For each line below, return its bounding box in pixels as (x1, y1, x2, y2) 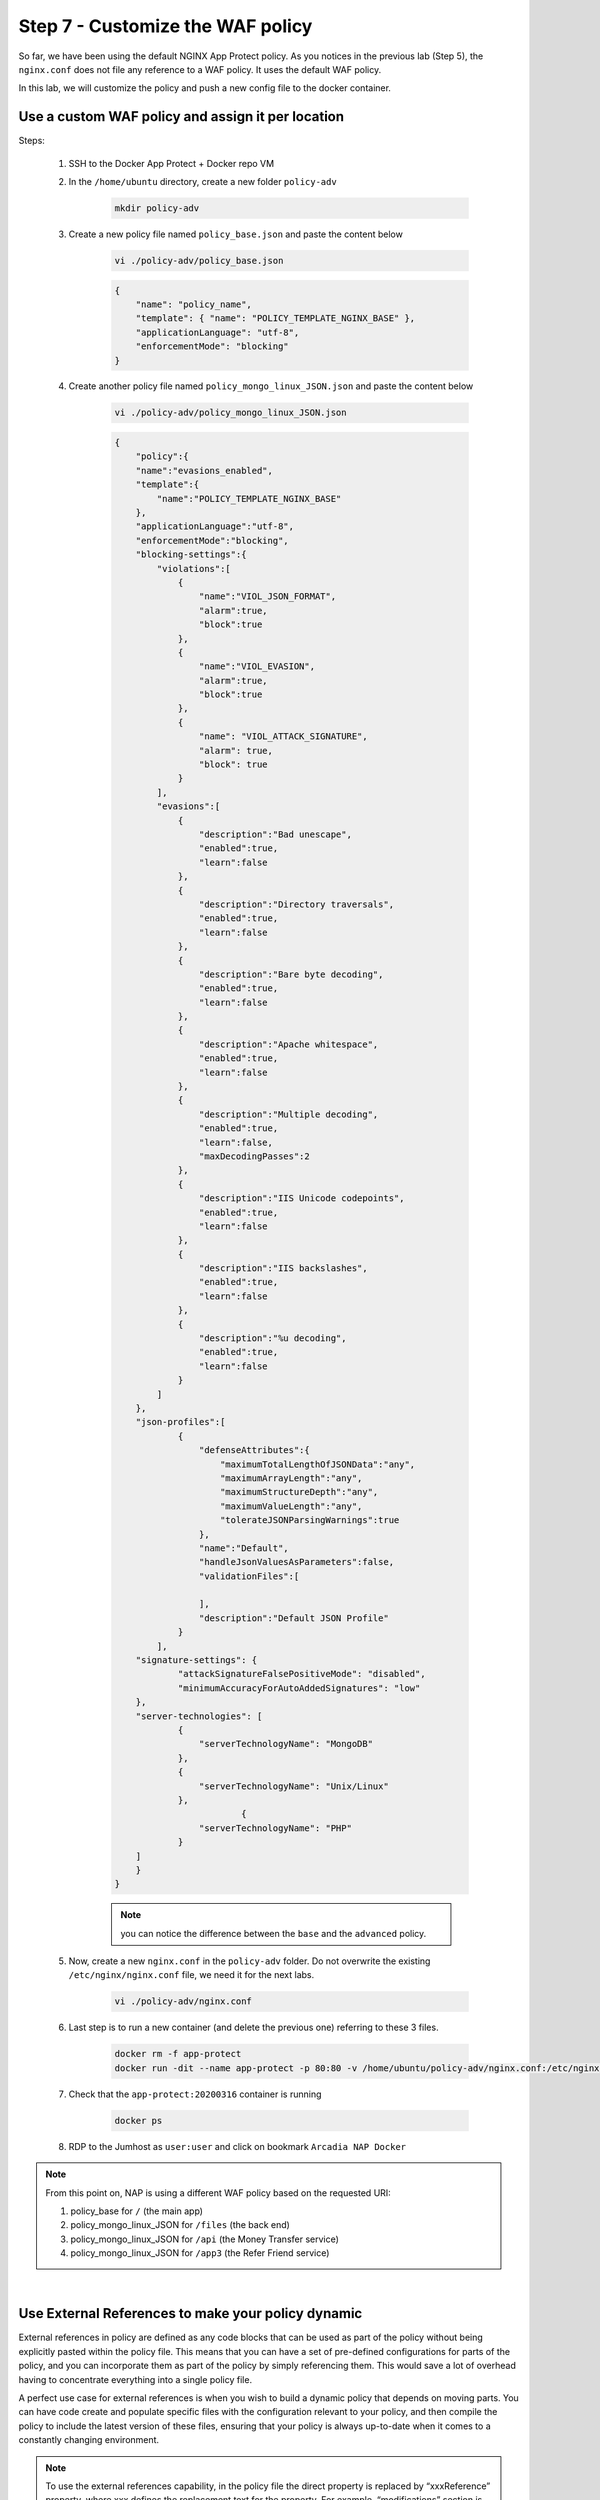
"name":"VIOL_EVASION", (198, 661, 315, 672)
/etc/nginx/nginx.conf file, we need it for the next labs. (68, 1969, 315, 1981)
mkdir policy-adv (114, 203, 200, 214)
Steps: (18, 135, 45, 147)
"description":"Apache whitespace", (198, 1038, 379, 1050)
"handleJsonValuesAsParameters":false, (198, 1556, 395, 1568)
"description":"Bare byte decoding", (198, 968, 384, 980)
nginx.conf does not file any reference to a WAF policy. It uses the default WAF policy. (18, 63, 382, 75)
